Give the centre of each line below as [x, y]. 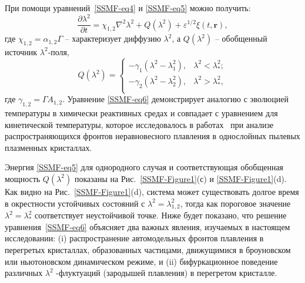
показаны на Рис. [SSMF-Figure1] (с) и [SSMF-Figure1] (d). [180, 178]
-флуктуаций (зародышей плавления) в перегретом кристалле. [167, 273]
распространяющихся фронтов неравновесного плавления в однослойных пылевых [152, 136]
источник [21, 51]
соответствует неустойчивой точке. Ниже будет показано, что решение [161, 215]
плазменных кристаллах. [48, 147]
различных [24, 273]
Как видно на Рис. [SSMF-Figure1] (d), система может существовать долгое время [152, 191]
